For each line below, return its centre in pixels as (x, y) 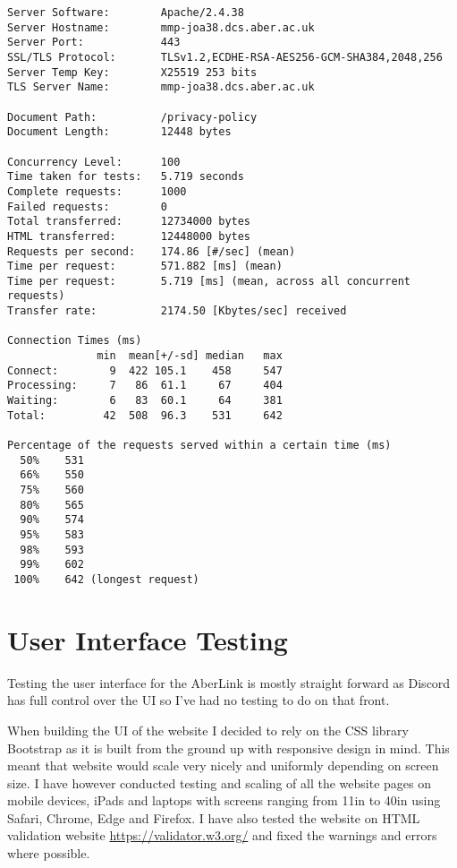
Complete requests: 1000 (97, 191)
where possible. (49, 853)
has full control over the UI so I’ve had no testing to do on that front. (199, 700)
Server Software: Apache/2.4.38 (126, 13)
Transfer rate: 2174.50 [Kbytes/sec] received (177, 311)
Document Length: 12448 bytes (119, 132)
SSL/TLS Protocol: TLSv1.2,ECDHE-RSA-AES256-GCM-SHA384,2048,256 (225, 57)
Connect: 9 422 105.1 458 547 (145, 370)
